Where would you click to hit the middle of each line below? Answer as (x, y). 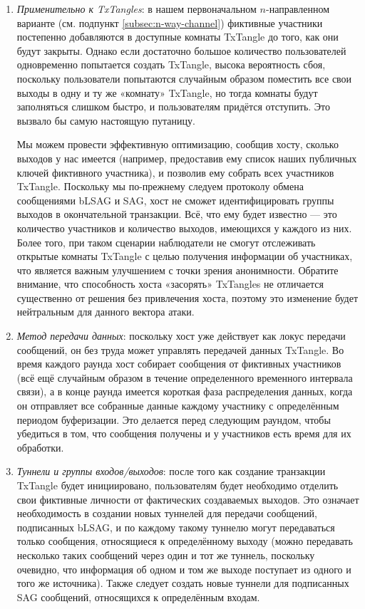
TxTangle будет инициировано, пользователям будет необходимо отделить (178, 485)
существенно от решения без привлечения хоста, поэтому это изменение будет (187, 297)
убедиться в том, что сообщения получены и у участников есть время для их (184, 433)
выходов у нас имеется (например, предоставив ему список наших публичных (187, 158)
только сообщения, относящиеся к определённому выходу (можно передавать (185, 541)
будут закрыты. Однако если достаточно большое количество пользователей (181, 50)
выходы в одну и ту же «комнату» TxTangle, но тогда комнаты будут (167, 92)
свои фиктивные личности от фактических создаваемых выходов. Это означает (188, 499)
